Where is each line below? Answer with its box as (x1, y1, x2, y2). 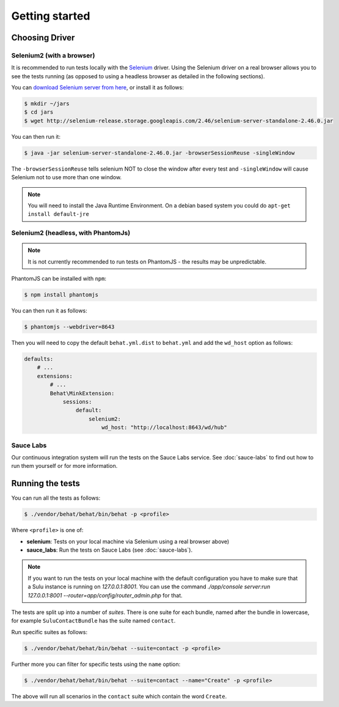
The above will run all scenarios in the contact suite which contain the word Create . (11, 692, 227, 700)
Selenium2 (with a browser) (11, 51, 95, 59)
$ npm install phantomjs (24, 291, 99, 298)
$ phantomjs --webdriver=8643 (24, 324, 115, 330)
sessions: (62, 398, 92, 405)
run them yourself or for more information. (11, 462, 118, 470)
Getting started (11, 9, 90, 23)
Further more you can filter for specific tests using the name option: (11, 661, 181, 668)
